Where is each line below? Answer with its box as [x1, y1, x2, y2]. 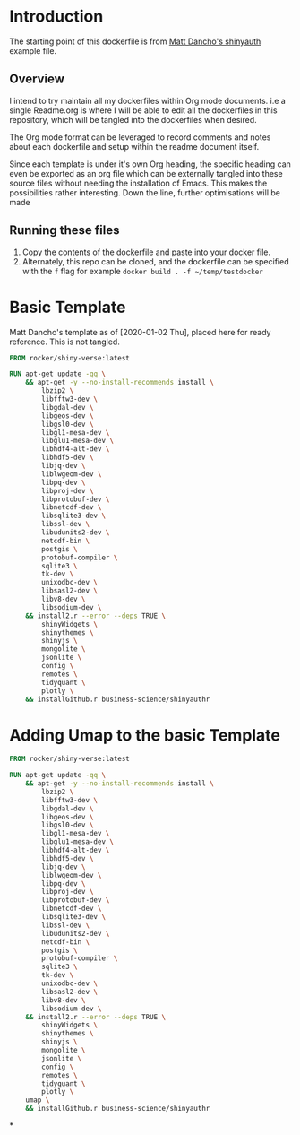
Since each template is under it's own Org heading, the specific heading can [9, 159, 291, 169]
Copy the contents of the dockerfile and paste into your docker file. [21, 247, 271, 257]
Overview [9, 72, 65, 87]
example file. [9, 45, 56, 56]
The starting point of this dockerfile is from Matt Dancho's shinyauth [9, 36, 261, 47]
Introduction [9, 6, 104, 27]
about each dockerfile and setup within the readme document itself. [9, 141, 260, 152]
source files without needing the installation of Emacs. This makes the [9, 178, 268, 188]
